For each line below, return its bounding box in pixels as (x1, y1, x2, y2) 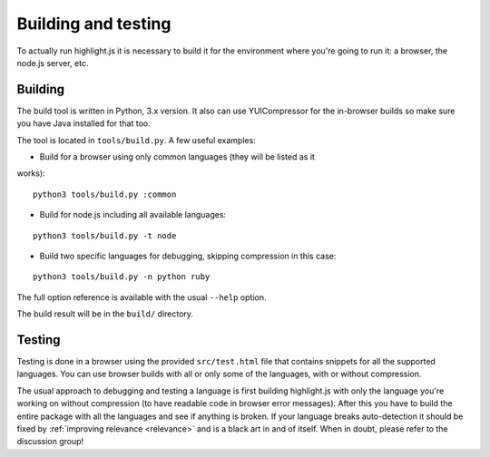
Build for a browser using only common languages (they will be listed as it (39, 151, 315, 162)
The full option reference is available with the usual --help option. (16, 291, 267, 303)
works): (16, 168, 45, 179)
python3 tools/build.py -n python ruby (33, 272, 211, 282)
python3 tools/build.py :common (33, 189, 177, 199)
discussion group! (16, 436, 84, 447)
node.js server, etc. (16, 57, 89, 68)
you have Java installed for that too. (16, 118, 151, 129)
